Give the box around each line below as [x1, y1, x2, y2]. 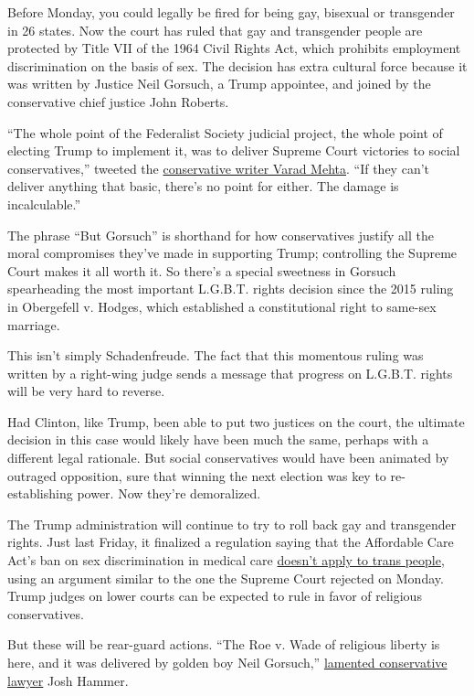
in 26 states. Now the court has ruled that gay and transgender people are [7, 20, 423, 39]
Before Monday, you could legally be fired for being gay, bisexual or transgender [7, 3, 455, 21]
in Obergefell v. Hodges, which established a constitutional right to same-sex [7, 296, 437, 316]
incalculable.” [7, 194, 81, 213]
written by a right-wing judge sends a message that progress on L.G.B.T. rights [7, 363, 453, 382]
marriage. [7, 315, 60, 334]
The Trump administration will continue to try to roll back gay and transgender [7, 514, 457, 533]
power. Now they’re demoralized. [77, 484, 261, 503]
